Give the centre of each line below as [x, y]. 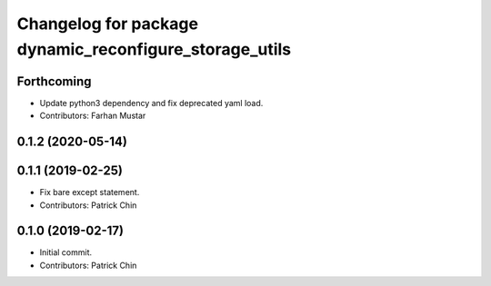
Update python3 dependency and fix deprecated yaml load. [151, 103]
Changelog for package [108, 24]
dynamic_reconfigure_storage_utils [154, 49]
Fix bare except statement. [90, 192]
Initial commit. [66, 252]
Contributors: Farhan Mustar [93, 116]
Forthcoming [54, 81]
